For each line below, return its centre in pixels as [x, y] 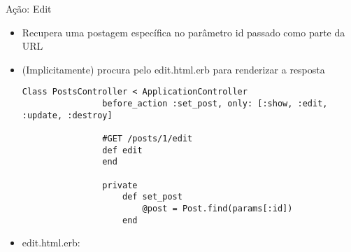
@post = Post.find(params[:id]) [217, 208]
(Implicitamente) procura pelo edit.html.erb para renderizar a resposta [173, 69]
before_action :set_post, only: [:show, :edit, [215, 104]
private [120, 185]
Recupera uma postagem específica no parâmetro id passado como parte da [184, 32]
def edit [122, 150]
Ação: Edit [29, 8]
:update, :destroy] [67, 115]
